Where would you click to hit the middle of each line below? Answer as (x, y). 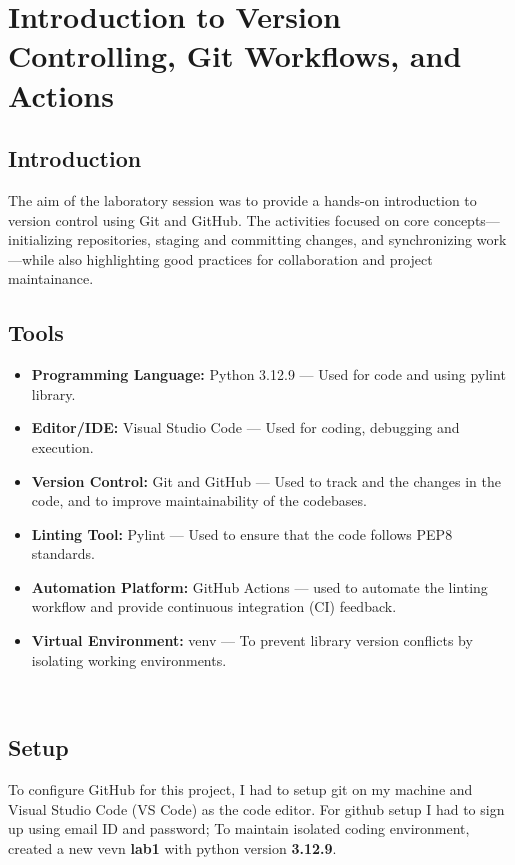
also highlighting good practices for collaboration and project (245, 258)
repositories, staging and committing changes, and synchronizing (275, 239)
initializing (40, 239)
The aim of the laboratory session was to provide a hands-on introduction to (242, 199)
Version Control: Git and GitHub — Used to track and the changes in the (266, 480)
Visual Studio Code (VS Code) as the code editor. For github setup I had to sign (256, 808)
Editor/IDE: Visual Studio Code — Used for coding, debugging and (245, 427)
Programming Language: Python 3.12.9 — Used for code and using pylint (268, 374)
